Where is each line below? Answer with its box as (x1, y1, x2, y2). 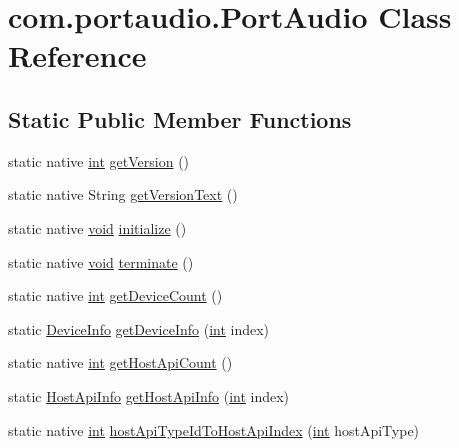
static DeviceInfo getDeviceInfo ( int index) (8, 318, 270, 339)
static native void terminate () (8, 251, 194, 272)
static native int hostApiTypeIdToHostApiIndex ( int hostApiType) (8, 419, 420, 440)
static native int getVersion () (8, 150, 190, 171)
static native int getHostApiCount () (8, 352, 233, 373)
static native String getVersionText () (8, 184, 238, 205)
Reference (8, 35, 147, 76)
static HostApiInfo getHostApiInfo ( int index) (8, 385, 290, 406)
